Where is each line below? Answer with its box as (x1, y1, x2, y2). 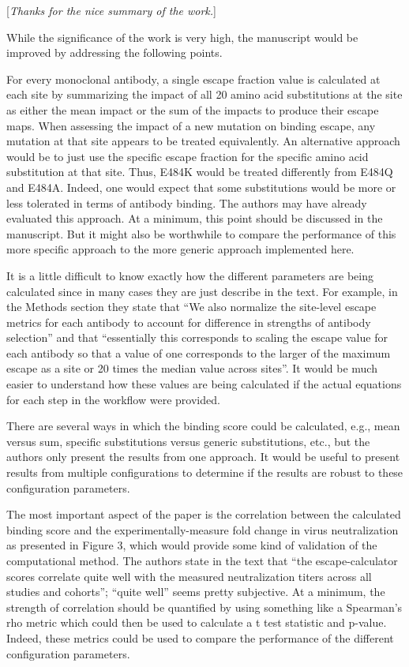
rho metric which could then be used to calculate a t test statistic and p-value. (6, 614, 387, 631)
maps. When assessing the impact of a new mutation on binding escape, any (6, 117, 376, 133)
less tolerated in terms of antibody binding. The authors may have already (6, 194, 367, 211)
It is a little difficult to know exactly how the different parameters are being (6, 267, 373, 283)
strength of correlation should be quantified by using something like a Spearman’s (6, 598, 403, 615)
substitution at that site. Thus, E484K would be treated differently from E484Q (6, 163, 393, 180)
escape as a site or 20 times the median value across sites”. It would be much (6, 360, 377, 377)
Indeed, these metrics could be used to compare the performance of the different (6, 629, 394, 646)
